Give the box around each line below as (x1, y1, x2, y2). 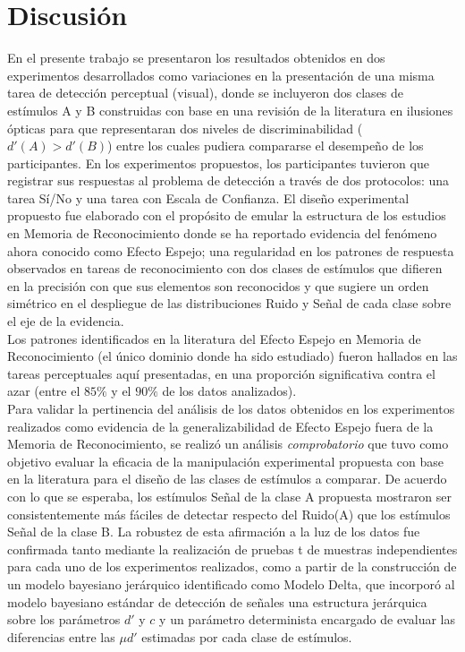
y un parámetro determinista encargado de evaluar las (159, 610, 455, 629)
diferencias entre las (7, 627, 115, 646)
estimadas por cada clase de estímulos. (141, 627, 352, 646)
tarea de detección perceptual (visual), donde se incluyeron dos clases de (7, 83, 404, 102)
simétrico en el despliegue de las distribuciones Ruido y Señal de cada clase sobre (7, 294, 452, 313)
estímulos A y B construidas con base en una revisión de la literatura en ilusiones (7, 100, 453, 119)
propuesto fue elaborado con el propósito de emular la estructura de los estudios (7, 206, 446, 225)
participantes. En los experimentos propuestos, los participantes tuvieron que (7, 153, 429, 172)
